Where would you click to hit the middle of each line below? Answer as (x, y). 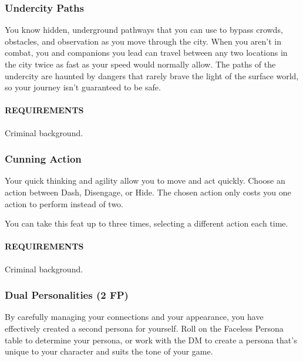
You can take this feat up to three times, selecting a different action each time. (147, 223)
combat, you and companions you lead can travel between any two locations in (146, 53)
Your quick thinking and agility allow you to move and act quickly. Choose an (145, 180)
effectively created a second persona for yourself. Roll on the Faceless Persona (144, 328)
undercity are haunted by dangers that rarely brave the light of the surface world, (152, 75)
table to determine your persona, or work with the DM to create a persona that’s (151, 340)
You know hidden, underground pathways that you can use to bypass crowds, (144, 30)
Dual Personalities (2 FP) (67, 295)
